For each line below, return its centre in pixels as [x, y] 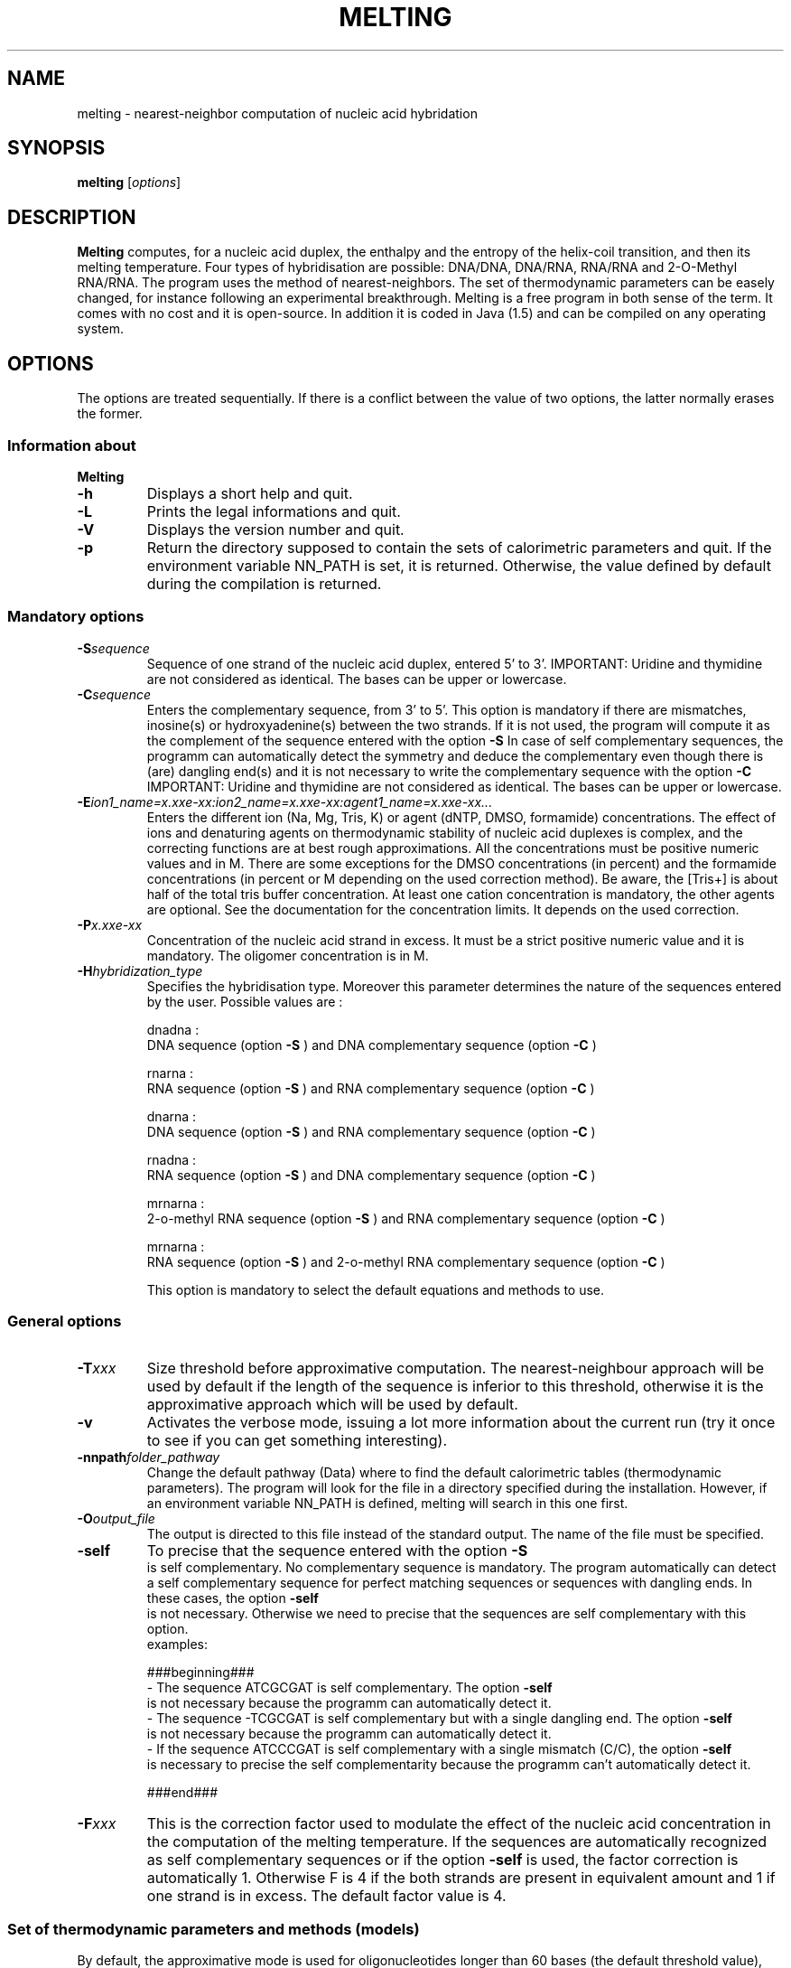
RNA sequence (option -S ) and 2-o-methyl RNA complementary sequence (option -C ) [406, 1261]
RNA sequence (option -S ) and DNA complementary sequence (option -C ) [371, 1175]
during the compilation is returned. [264, 583]
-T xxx [97, 1368]
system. [100, 329]
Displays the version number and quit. [275, 529]
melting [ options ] [129, 183]
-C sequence [114, 694]
